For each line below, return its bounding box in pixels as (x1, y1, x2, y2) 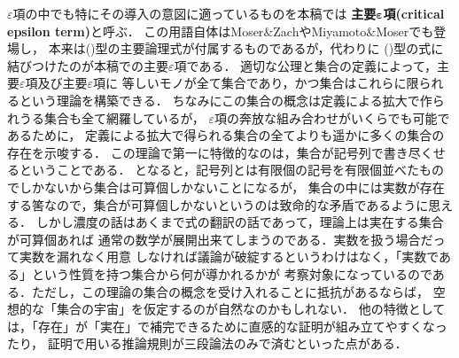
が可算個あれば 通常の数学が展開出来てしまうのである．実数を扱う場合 (7, 230, 421, 248)
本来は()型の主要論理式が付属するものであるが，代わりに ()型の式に (48, 39, 444, 58)
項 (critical (383, 4, 445, 22)
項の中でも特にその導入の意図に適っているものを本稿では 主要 (12, 4, 377, 22)
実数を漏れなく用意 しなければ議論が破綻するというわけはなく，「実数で (19, 247, 440, 266)
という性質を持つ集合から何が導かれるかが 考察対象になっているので (31, 264, 432, 283)
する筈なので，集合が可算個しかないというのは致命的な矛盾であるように (7, 195, 429, 214)
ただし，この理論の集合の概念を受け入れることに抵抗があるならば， (31, 282, 429, 300)
